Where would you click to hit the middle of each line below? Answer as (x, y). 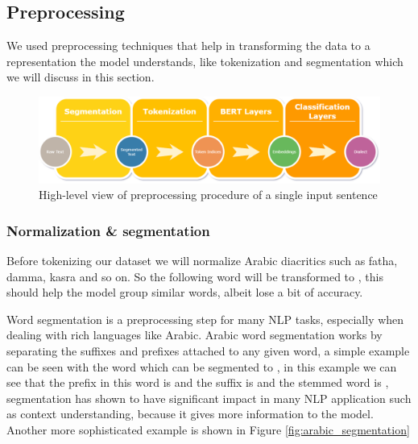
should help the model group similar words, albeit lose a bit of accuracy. (185, 292)
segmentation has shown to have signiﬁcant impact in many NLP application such (209, 398)
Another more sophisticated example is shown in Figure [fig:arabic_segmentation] (208, 429)
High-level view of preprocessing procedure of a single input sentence (208, 195)
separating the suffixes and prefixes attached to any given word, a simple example (208, 351)
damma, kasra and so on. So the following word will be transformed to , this (195, 276)
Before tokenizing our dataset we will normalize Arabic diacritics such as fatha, (202, 261)
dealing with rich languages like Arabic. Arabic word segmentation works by (195, 335)
